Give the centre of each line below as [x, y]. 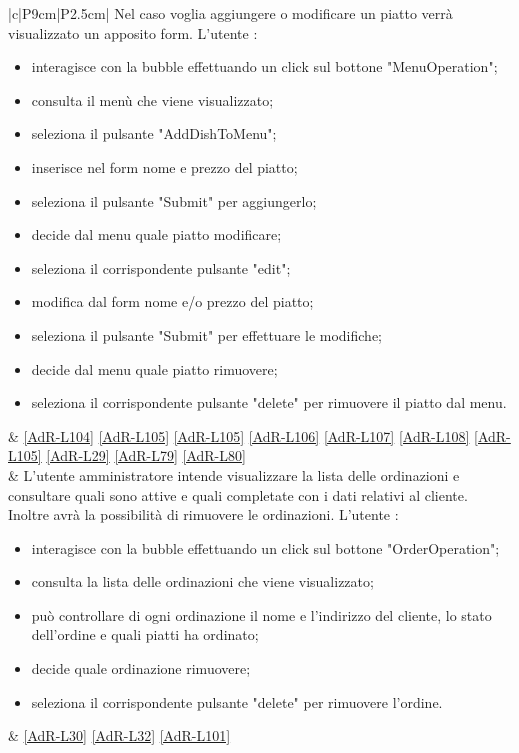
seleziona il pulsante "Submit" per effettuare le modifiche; [206, 334]
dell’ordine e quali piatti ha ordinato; [145, 634]
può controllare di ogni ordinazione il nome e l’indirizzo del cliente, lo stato [261, 614]
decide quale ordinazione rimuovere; [141, 668]
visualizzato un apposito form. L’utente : [133, 32]
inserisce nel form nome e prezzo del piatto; [164, 166]
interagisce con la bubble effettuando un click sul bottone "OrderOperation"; [265, 547]
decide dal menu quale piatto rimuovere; [154, 368]
